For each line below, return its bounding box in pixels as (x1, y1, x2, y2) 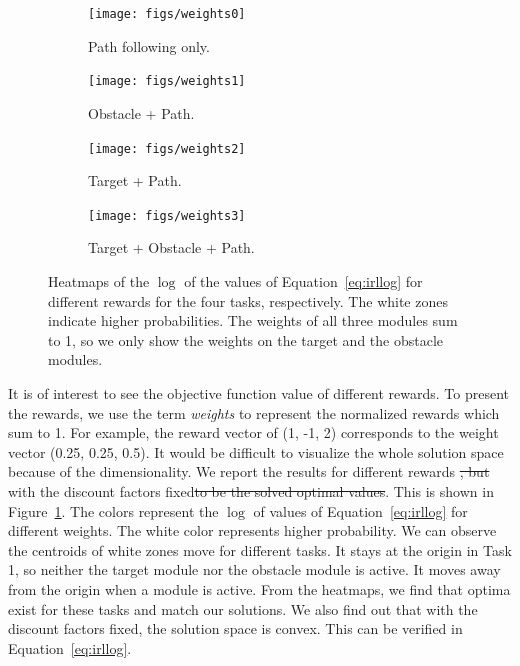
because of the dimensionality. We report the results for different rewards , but (8, 461, 490, 482)
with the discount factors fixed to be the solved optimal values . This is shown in (8, 480, 494, 501)
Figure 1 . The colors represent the (8, 500, 219, 521)
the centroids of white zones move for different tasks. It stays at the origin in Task (8, 539, 512, 560)
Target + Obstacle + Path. (88, 237, 255, 258)
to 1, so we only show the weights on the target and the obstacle (48, 329, 444, 350)
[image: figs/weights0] (88, 7, 246, 21)
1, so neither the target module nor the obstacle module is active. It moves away (8, 559, 501, 580)
